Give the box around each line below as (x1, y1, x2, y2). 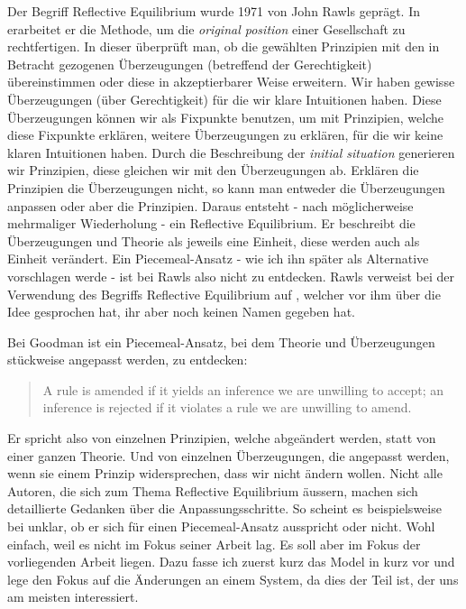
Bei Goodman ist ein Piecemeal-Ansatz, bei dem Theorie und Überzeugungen (7, 332, 435, 351)
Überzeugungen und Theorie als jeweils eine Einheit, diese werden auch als (7, 231, 420, 250)
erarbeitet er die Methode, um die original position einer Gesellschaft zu (7, 19, 406, 38)
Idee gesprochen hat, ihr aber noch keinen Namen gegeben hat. (7, 302, 355, 321)
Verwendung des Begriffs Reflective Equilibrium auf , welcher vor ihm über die (7, 284, 441, 303)
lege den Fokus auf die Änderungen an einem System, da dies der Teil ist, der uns (7, 569, 459, 588)
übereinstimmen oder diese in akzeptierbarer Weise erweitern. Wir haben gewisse (7, 72, 455, 91)
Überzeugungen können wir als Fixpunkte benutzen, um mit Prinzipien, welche (7, 107, 444, 126)
